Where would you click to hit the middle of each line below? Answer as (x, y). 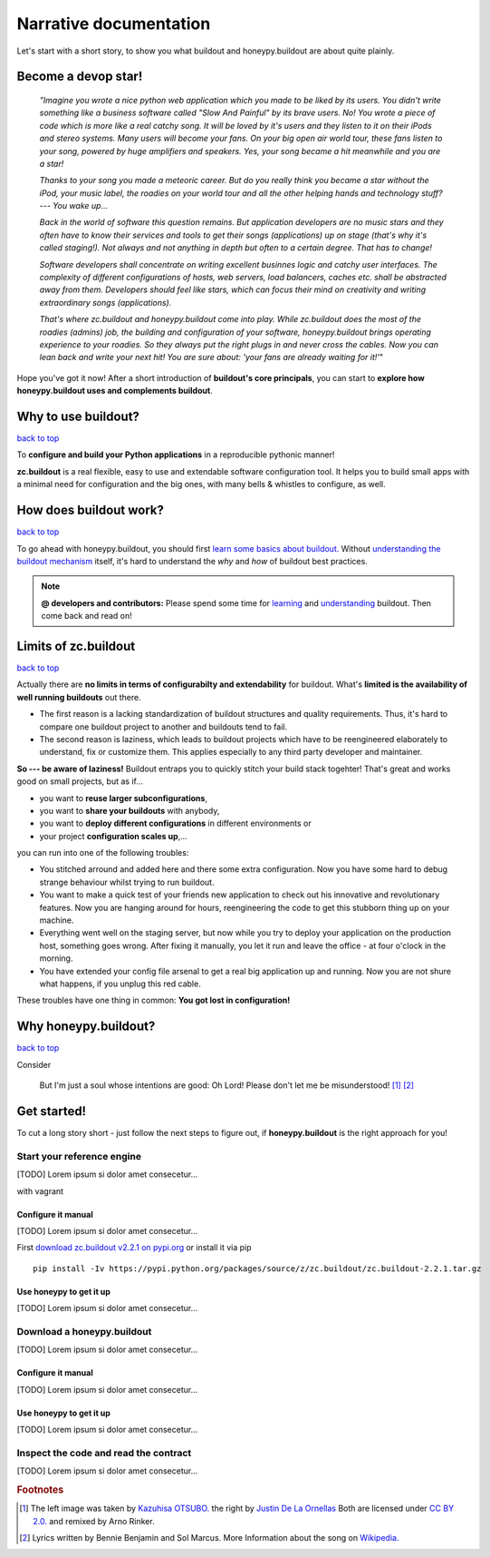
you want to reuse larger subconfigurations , (124, 798)
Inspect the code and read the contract (104, 1453)
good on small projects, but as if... (80, 781)
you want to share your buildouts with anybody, (130, 810)
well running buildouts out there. (79, 697)
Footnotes (40, 1490)
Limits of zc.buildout (76, 646)
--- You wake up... (74, 206)
